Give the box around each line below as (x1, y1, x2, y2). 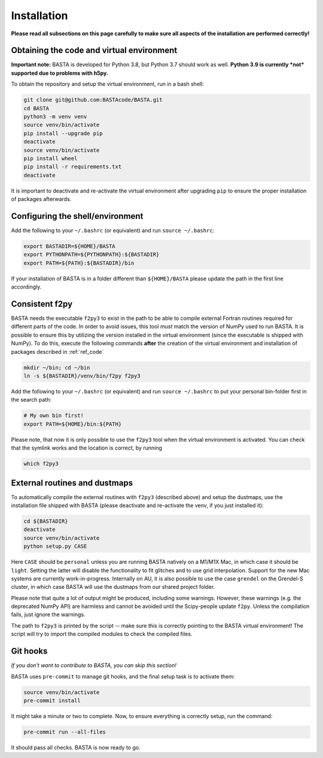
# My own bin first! (23, 412, 84, 419)
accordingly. (11, 283, 42, 291)
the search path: (11, 396, 52, 404)
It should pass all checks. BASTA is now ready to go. (11, 744, 141, 751)
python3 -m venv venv (23, 114, 87, 120)
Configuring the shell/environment (11, 211, 144, 221)
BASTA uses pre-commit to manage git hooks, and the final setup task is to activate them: (11, 673, 235, 680)
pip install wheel (23, 155, 78, 161)
